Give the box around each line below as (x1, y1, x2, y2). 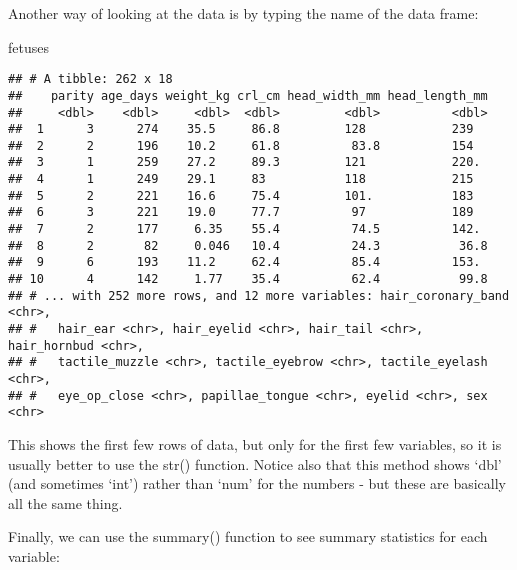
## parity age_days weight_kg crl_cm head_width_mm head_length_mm (8, 88, 488, 103)
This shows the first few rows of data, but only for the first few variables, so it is (8, 433, 502, 454)
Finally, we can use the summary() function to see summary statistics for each (8, 526, 488, 547)
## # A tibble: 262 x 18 (8, 72, 173, 87)
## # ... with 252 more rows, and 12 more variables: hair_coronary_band (8, 288, 510, 303)
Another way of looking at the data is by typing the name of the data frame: (8, 3, 479, 23)
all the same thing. (8, 492, 123, 513)
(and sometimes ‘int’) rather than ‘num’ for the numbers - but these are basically (8, 473, 506, 494)
